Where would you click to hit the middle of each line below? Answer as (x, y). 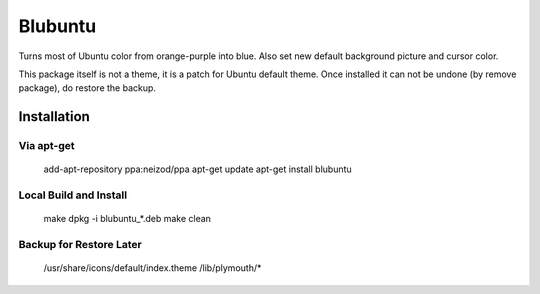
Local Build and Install (73, 195)
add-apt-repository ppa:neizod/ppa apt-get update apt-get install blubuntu (197, 169)
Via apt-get (46, 146)
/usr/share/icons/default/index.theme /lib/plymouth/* (152, 268)
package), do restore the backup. (87, 88)
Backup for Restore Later (80, 245)
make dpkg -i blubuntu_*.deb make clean (127, 219)
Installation (54, 116)
